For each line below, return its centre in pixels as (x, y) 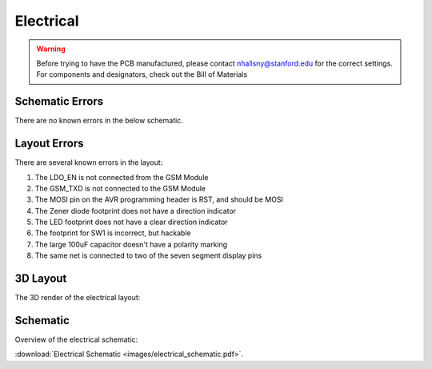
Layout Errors (49, 144)
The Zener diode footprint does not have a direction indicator (135, 211)
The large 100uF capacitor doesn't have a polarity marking (131, 244)
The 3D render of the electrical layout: (78, 298)
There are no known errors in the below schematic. (99, 121)
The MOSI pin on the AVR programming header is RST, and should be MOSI (159, 199)
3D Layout (41, 279)
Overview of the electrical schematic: (76, 339)
